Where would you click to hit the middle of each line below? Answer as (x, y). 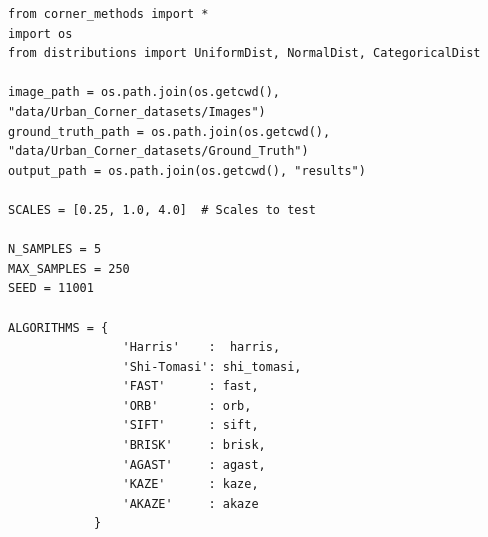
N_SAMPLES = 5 (55, 249)
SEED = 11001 (51, 288)
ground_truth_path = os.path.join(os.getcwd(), (169, 131)
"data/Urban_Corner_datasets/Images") (137, 111)
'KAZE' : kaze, (190, 484)
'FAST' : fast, (190, 386)
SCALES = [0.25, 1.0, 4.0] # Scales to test (162, 209)
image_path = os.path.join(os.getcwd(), (144, 92)
